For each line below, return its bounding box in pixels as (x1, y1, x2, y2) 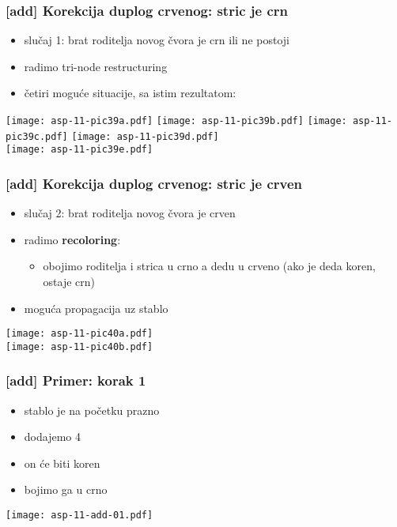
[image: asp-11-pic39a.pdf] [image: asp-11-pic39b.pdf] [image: (6, 115, 347, 126)
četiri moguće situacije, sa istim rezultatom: (24, 85, 236, 101)
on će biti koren (24, 454, 100, 471)
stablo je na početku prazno (24, 401, 160, 418)
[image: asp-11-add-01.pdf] (6, 510, 153, 521)
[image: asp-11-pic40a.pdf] (6, 328, 153, 340)
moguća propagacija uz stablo (24, 299, 168, 316)
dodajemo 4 (24, 428, 81, 445)
